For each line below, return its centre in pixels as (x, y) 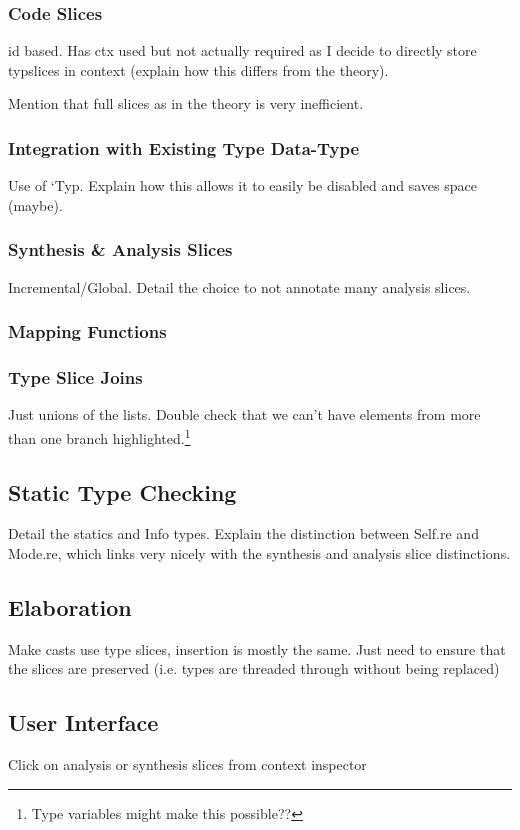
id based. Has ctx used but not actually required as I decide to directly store (242, 50)
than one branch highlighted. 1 (99, 436)
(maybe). (35, 204)
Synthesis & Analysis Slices (120, 249)
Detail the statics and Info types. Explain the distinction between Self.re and (243, 533)
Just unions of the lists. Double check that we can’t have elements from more (244, 414)
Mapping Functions (87, 331)
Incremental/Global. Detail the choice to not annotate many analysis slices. (239, 286)
